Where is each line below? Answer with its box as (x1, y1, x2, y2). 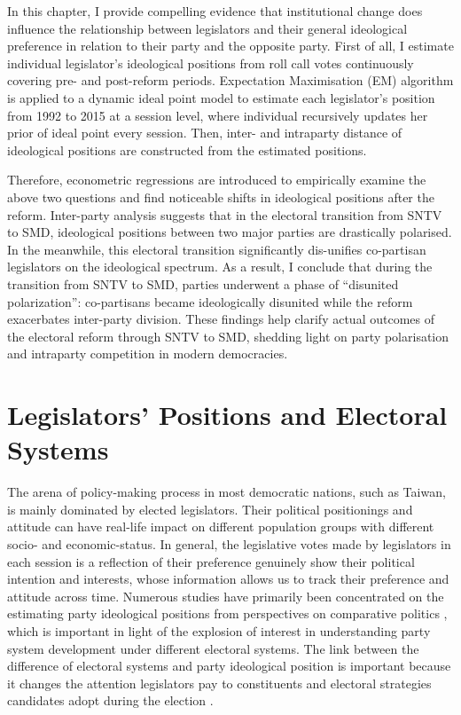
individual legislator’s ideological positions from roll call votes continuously (7, 53, 414, 72)
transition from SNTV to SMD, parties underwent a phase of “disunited (7, 274, 399, 293)
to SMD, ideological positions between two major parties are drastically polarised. (7, 223, 452, 241)
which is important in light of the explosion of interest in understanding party (7, 621, 431, 640)
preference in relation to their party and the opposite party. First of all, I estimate (7, 36, 454, 55)
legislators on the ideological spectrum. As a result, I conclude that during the (7, 257, 433, 276)
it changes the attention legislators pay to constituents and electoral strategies (7, 673, 432, 692)
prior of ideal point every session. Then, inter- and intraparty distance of (7, 123, 402, 142)
